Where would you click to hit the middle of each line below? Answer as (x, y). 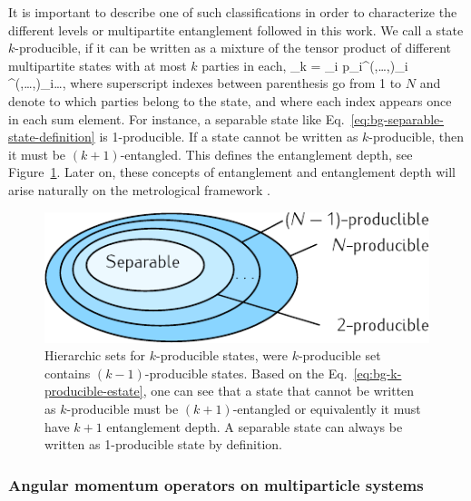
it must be (37, 154)
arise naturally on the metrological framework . (139, 189)
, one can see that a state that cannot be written (279, 391)
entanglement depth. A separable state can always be (255, 426)
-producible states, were (222, 355)
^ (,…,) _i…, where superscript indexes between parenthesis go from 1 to (205, 83)
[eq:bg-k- (378, 373)
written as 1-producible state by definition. (163, 444)
